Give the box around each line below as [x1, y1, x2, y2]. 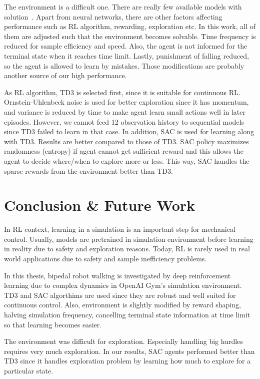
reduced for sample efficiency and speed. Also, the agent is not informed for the [4, 41, 247, 51]
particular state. [4, 365, 53, 375]
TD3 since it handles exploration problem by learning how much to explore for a [4, 355, 251, 366]
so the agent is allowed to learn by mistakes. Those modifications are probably [4, 60, 244, 71]
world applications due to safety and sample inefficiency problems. [4, 253, 207, 263]
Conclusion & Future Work [4, 195, 195, 215]
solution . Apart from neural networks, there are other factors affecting [4, 11, 222, 22]
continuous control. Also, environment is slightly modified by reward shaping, [4, 299, 241, 310]
